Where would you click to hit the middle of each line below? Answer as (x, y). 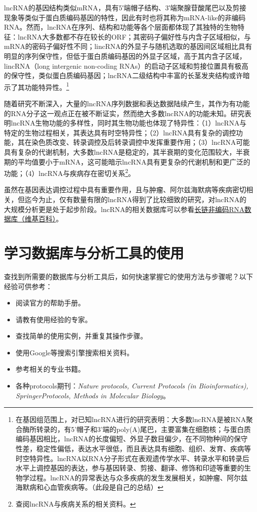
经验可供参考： (28, 286)
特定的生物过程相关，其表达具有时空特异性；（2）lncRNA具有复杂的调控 (120, 132)
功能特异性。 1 (47, 86)
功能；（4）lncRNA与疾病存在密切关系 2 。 (70, 172)
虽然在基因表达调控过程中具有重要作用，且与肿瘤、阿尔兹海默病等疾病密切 (125, 190)
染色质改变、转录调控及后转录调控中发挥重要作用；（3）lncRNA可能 (141, 142)
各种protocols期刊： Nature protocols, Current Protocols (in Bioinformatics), (132, 386)
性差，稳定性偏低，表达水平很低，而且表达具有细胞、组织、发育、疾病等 (133, 448)
